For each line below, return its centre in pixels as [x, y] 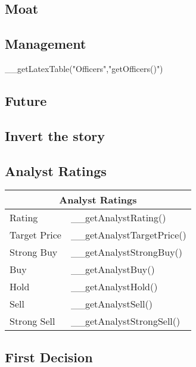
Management [46, 44]
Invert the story [55, 135]
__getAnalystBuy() [113, 269]
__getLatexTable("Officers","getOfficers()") [84, 68]
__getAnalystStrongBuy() [127, 252]
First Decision [49, 357]
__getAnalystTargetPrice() [128, 235]
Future [26, 100]
